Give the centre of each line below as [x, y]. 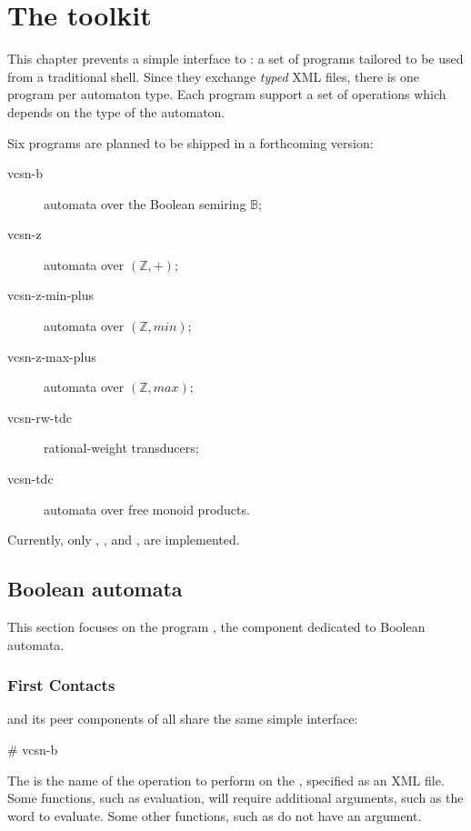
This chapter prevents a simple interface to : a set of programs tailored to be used [235, 59]
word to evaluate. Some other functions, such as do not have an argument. [215, 815]
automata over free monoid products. [147, 509]
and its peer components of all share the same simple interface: [183, 719]
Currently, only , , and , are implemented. [124, 540]
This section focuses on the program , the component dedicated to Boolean [216, 627]
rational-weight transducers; [121, 448]
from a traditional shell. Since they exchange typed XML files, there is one [213, 76]
